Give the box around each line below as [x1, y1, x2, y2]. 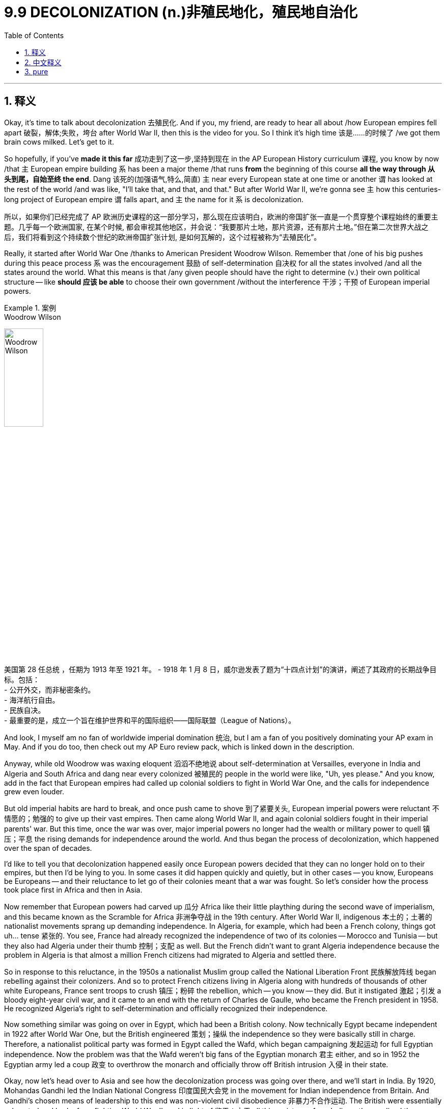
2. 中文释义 [24, 58, 62, 67]
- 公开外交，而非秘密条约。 [4, 685, 95, 695]
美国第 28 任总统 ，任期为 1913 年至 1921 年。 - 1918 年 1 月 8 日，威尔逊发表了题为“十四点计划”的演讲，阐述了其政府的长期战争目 [4, 665, 437, 674]
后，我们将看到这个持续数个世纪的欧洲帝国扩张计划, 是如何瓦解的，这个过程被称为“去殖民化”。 [4, 232, 321, 241]
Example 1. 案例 [4, 303, 56, 312]
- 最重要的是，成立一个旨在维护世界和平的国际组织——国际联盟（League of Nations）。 [4, 716, 296, 725]
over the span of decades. [4, 844, 92, 853]
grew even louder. [4, 787, 65, 796]
